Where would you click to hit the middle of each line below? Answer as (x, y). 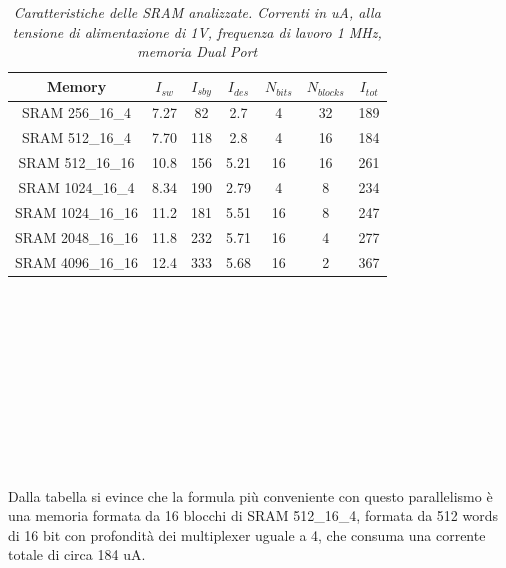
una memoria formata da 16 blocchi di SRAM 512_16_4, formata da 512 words (253, 515)
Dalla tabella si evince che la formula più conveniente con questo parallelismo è (250, 495)
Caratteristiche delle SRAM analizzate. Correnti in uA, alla (197, 12)
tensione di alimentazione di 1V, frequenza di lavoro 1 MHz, (197, 31)
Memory (76, 86)
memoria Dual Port (197, 51)
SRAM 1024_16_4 (76, 187)
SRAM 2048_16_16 (77, 236)
